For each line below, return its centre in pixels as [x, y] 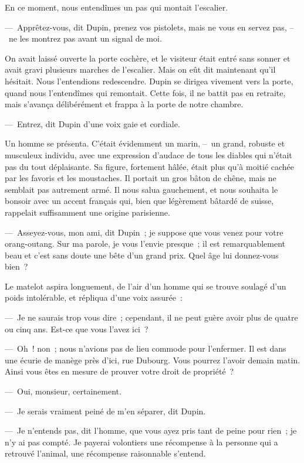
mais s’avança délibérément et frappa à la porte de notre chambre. [124, 104]
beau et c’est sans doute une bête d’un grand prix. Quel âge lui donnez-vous [142, 255]
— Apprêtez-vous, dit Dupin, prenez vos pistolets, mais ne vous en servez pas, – [149, 27]
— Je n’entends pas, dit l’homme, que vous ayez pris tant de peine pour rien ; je [151, 430]
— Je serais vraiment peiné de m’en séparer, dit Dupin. [105, 411]
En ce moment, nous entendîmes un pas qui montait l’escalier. [116, 7]
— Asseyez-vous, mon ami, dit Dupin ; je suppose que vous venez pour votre [144, 232]
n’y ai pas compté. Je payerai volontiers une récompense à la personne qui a [141, 442]
